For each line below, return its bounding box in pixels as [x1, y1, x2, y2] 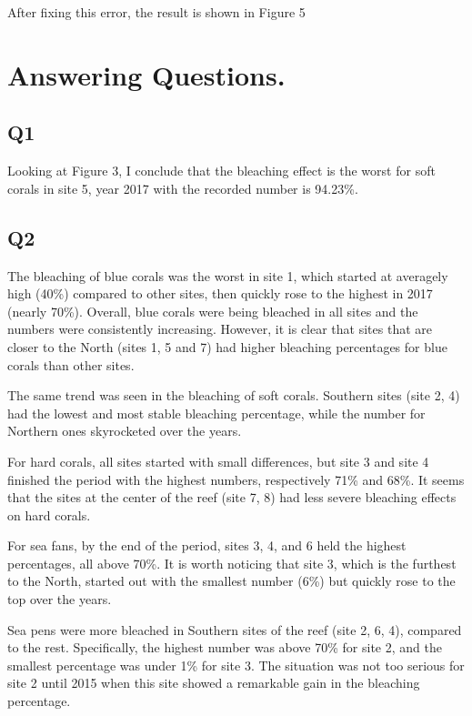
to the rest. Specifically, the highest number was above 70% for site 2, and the [7, 638, 442, 657]
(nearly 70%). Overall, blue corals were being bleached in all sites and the [7, 301, 418, 320]
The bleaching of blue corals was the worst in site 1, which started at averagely [7, 266, 448, 285]
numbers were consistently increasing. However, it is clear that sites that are [7, 319, 432, 338]
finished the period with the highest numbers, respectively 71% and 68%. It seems [7, 469, 465, 489]
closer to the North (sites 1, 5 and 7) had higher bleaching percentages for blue [7, 337, 447, 356]
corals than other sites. [7, 355, 135, 374]
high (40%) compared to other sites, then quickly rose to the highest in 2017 [7, 284, 433, 303]
